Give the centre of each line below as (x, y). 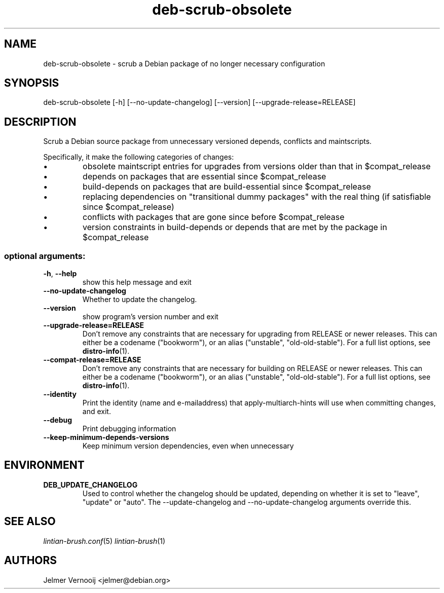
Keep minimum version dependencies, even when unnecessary (188, 446)
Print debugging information (129, 429)
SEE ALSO (30, 522)
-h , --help (60, 274)
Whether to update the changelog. (140, 300)
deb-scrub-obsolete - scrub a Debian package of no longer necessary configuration (184, 63)
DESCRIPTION (40, 122)
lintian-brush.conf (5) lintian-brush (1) (104, 541)
